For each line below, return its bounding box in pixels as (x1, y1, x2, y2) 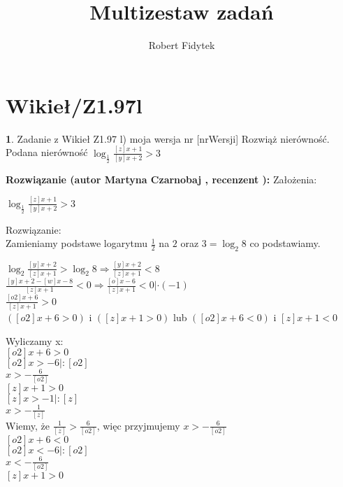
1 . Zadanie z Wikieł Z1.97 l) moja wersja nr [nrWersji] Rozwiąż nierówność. (6, 131, 330, 146)
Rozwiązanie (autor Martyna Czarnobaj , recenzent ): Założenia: (6, 171, 317, 186)
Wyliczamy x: (6, 333, 64, 348)
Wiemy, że (6, 418, 50, 432)
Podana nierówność (6, 145, 88, 160)
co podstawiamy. (249, 236, 321, 250)
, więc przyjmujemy (96, 418, 180, 432)
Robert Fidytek (148, 38, 215, 52)
